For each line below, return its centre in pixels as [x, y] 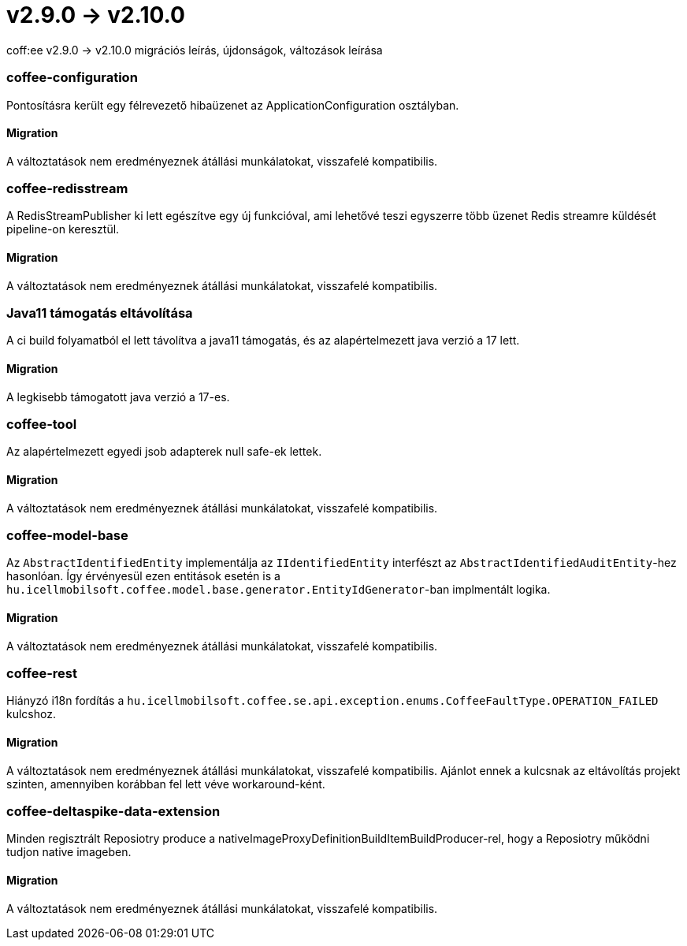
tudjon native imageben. [69, 852]
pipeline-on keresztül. [63, 229]
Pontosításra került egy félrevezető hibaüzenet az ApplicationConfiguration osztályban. [233, 105]
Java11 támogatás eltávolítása [100, 313]
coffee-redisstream [67, 189]
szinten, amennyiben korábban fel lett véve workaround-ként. [166, 784]
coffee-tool [42, 425]
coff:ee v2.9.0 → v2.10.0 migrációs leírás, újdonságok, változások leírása [195, 50]
